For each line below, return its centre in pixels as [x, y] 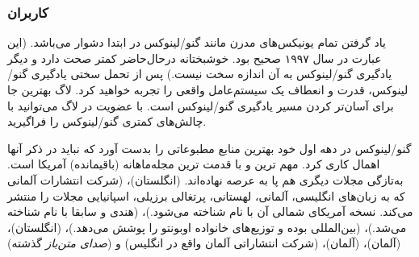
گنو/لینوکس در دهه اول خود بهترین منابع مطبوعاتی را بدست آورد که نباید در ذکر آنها [209, 148]
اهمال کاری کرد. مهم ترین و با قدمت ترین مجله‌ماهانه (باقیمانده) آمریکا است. [194, 164]
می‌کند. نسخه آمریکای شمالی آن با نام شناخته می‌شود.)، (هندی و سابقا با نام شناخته [210, 211]
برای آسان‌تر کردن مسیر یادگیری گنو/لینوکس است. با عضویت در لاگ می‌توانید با [201, 105]
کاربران [28, 12]
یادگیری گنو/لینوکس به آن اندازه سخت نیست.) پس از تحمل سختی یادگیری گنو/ [200, 74]
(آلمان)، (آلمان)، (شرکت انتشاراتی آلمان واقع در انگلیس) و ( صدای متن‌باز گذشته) [204, 243]
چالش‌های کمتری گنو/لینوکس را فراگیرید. [107, 121]
